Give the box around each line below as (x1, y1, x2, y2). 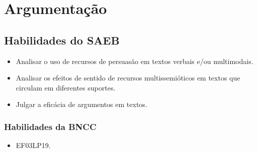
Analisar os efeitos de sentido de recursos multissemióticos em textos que (16, 72, 240, 83)
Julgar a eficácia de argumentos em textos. (16, 99, 147, 109)
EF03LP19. (16, 140, 51, 150)
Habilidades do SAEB (4, 32, 120, 47)
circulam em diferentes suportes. (16, 82, 116, 92)
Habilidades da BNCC (4, 120, 97, 132)
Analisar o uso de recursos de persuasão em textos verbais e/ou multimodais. (16, 55, 253, 66)
